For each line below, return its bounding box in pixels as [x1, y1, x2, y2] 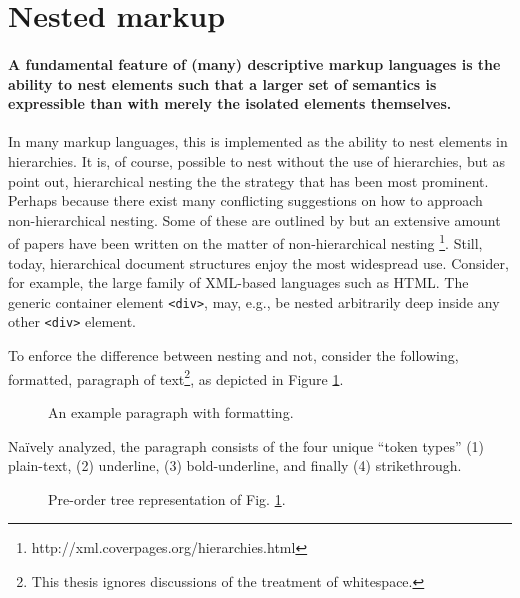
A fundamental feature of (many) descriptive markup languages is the [8, 53, 501, 74]
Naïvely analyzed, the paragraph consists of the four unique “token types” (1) [8, 435, 485, 456]
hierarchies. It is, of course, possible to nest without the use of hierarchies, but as [8, 150, 506, 171]
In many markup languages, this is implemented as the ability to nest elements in [8, 131, 508, 152]
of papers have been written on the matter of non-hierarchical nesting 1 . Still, [8, 230, 483, 253]
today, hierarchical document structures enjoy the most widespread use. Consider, [8, 252, 509, 273]
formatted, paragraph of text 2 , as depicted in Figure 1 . [8, 365, 344, 389]
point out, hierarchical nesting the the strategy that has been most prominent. [8, 170, 489, 191]
